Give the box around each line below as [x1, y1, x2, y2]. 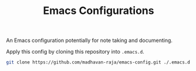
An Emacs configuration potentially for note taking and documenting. [6, 37, 173, 44]
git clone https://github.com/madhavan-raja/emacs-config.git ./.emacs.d [6, 59, 191, 65]
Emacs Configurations [43, 4, 154, 17]
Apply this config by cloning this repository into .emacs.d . [6, 48, 145, 55]
